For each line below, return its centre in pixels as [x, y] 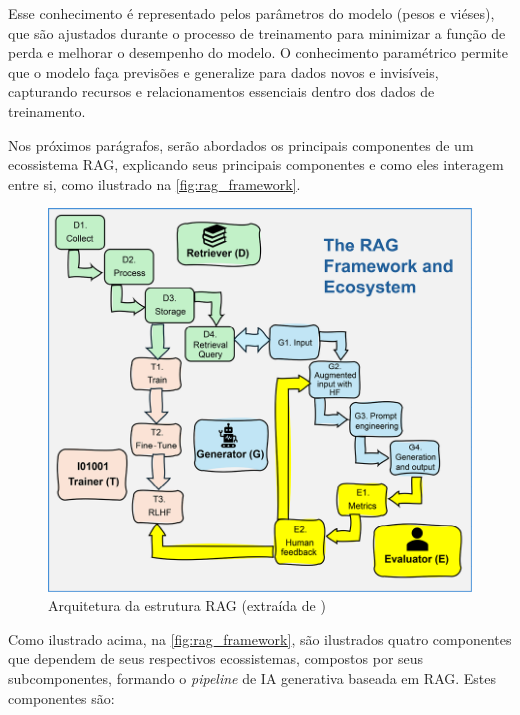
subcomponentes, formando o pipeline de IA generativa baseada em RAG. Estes [252, 678]
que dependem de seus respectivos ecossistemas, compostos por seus [216, 658]
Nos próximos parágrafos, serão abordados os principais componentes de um [241, 144]
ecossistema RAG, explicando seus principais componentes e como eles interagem [256, 164]
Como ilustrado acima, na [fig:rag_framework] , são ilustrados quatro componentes [260, 638]
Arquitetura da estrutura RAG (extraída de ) [187, 605]
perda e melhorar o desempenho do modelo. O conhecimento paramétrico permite [258, 52]
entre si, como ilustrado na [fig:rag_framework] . [154, 183]
